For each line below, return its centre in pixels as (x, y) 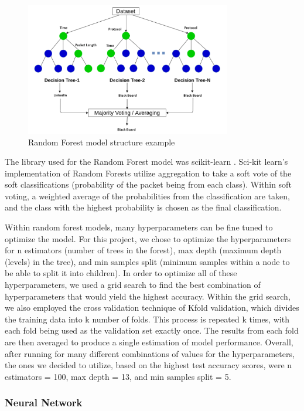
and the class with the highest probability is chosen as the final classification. (143, 207)
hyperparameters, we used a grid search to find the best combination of (133, 285)
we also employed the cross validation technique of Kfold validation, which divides (152, 308)
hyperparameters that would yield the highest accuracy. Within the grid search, (148, 296)
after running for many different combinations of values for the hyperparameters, (150, 353)
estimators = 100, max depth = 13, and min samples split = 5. (118, 376)
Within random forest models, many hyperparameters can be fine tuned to (139, 227)
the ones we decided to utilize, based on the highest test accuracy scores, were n (148, 365)
